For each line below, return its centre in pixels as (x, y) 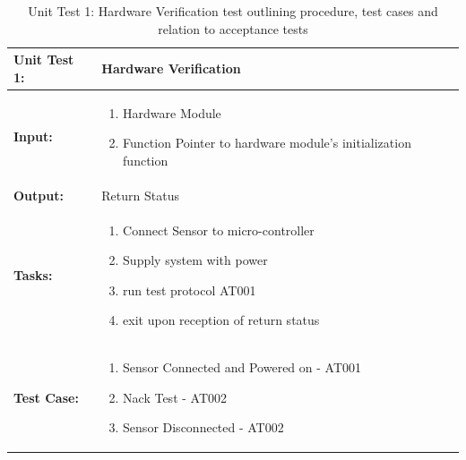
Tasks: (33, 274)
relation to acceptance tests (233, 28)
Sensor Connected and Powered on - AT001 (242, 367)
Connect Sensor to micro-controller (219, 230)
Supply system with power (195, 260)
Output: (39, 195)
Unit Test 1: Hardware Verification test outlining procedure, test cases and (233, 11)
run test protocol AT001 (190, 290)
